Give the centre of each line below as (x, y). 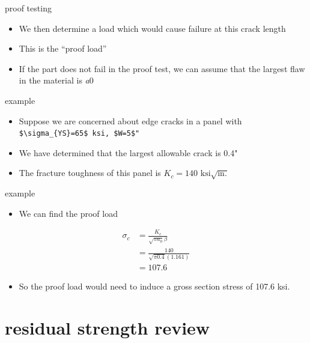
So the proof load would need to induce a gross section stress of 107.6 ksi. (154, 286)
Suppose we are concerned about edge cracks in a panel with (130, 120)
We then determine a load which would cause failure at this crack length (152, 28)
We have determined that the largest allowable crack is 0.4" (128, 152)
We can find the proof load (68, 213)
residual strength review (108, 327)
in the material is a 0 (56, 80)
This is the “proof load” (63, 48)
